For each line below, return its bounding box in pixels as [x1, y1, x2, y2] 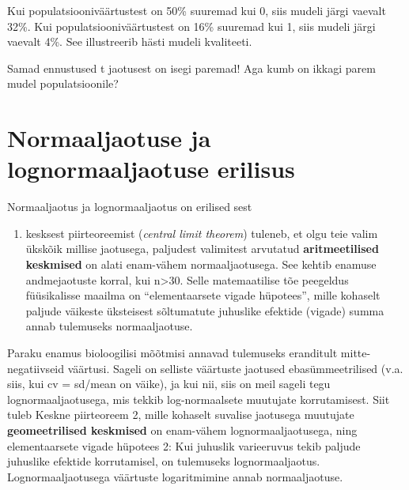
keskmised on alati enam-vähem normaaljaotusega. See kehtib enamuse [25, 256, 377, 273]
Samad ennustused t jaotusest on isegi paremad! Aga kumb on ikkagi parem [7, 59, 376, 76]
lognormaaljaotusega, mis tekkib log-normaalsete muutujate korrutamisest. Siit [7, 390, 390, 407]
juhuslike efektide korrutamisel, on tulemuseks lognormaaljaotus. [7, 453, 320, 469]
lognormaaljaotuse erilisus [7, 153, 295, 185]
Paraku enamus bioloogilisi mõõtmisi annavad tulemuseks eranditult [7, 345, 338, 361]
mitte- [340, 345, 371, 361]
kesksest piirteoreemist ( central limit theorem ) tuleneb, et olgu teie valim [25, 224, 378, 241]
